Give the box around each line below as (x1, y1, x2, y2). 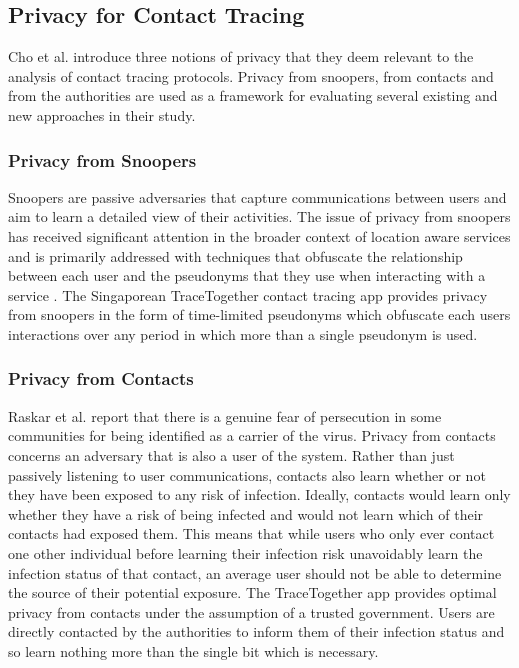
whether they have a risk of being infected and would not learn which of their (8, 503, 484, 524)
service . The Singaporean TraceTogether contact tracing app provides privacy (8, 284, 488, 305)
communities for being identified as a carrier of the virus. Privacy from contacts (8, 425, 496, 446)
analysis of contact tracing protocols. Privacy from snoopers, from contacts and (8, 65, 494, 86)
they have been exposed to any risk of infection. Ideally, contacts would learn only (8, 484, 511, 505)
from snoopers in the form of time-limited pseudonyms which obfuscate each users (8, 304, 511, 325)
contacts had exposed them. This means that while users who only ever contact (8, 523, 495, 544)
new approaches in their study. (8, 104, 196, 125)
